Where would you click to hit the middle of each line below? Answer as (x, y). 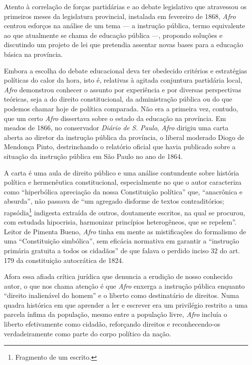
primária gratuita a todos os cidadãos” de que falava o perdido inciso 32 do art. (122, 250)
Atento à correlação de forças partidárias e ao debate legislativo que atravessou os (125, 6)
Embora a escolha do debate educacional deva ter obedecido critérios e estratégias (126, 70)
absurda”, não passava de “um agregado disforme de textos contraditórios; (114, 201)
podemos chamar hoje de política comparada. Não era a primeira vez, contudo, (121, 108)
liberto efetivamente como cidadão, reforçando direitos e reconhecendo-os (112, 324)
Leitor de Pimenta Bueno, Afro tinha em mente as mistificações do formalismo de (125, 231)
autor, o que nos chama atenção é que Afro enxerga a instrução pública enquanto (125, 286)
